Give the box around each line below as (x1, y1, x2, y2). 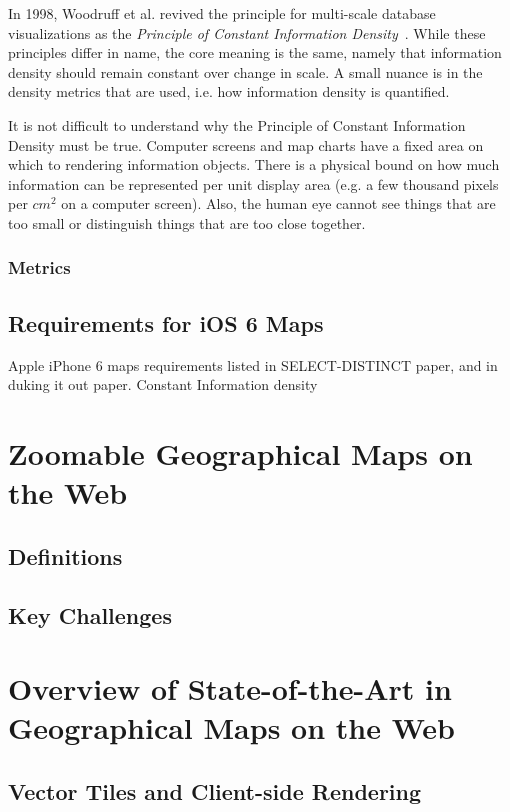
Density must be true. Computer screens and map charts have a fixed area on (8, 134, 484, 155)
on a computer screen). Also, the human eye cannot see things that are (61, 193, 496, 214)
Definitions (8, 540, 123, 571)
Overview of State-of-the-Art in (8, 668, 452, 709)
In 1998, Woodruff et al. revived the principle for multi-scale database (8, 3, 436, 23)
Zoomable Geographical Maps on (8, 432, 473, 473)
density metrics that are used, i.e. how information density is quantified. (8, 81, 450, 102)
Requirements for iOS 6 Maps (8, 307, 324, 338)
